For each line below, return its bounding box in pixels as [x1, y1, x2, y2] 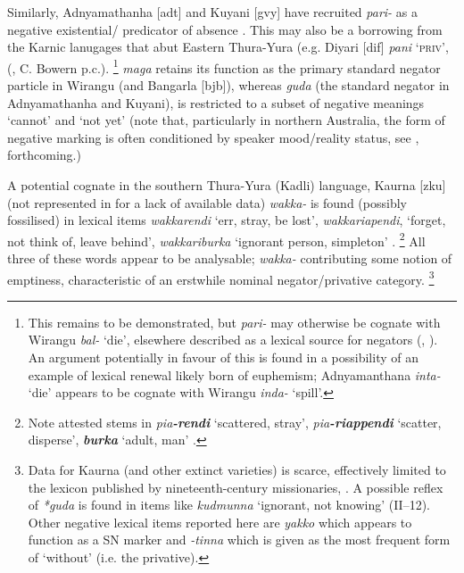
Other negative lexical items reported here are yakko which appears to [28, 512, 412, 531]
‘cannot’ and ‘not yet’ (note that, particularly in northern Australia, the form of [7, 111, 445, 129]
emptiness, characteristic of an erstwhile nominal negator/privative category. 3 [7, 267, 435, 288]
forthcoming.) [7, 145, 81, 164]
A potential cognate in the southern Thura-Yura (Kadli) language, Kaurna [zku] [7, 176, 446, 194]
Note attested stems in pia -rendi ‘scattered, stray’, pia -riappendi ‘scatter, [28, 412, 442, 431]
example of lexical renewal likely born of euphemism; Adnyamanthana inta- [28, 365, 441, 384]
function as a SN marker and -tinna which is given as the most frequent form [28, 530, 451, 549]
